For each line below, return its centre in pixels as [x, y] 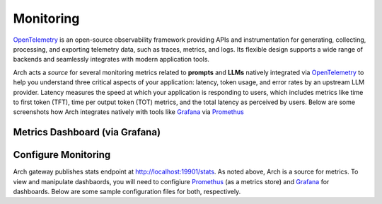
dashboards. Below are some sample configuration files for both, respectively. [127, 191]
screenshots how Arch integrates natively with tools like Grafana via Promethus [128, 112]
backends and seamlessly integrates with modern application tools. [111, 59]
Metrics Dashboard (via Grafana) [87, 132]
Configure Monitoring [62, 155]
